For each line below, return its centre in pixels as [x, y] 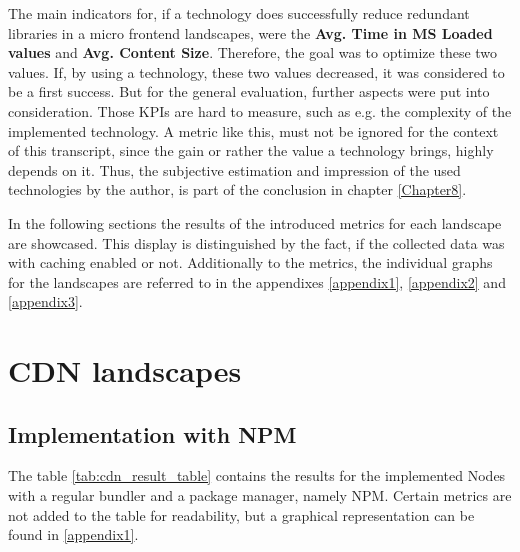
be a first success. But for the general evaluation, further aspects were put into [249, 91]
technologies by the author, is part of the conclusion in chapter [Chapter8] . [237, 189]
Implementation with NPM [152, 433]
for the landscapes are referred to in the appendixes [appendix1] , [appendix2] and [257, 281]
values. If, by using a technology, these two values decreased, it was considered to [256, 71]
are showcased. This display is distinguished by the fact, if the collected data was [256, 242]
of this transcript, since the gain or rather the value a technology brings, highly [251, 150]
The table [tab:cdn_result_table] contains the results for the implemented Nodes [257, 475]
